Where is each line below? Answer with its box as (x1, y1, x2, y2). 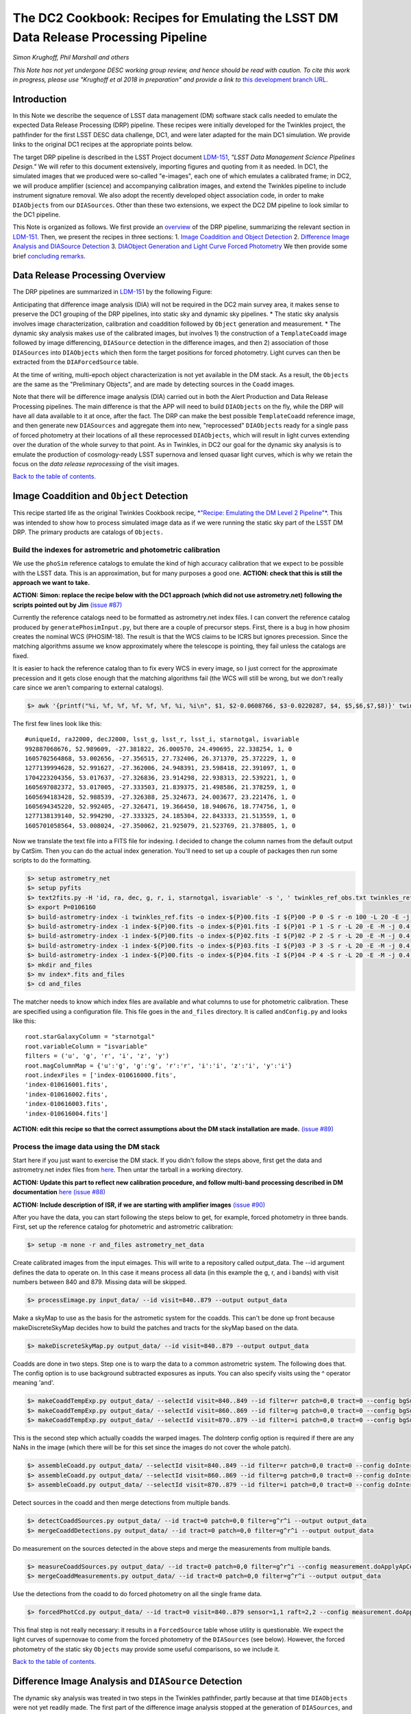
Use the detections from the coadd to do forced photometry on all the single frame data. (12, 1589, 262, 1597)
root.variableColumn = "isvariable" (25, 1042, 148, 1050)
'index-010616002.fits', (25, 1090, 108, 1098)
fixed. (12, 651, 29, 660)
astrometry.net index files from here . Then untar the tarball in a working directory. (12, 1166, 243, 1174)
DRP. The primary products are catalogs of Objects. (12, 528, 164, 536)
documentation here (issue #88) (12, 1188, 106, 1196)
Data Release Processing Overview (12, 269, 166, 281)
